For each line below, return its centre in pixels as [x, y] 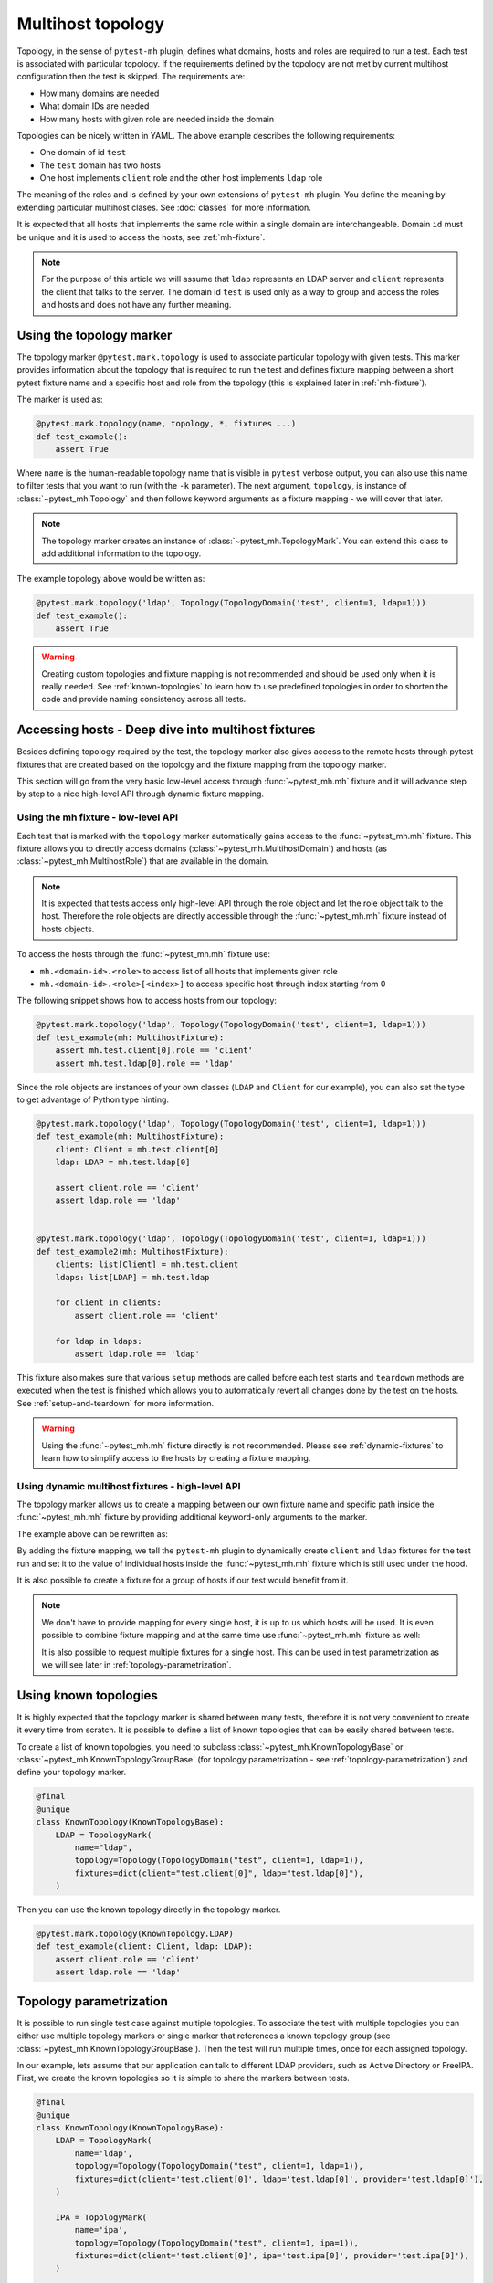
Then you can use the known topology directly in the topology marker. [149, 1910]
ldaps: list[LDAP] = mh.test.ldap [132, 1277]
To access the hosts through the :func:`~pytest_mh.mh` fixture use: [144, 954]
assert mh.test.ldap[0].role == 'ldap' [145, 1063]
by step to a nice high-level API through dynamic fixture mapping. [141, 794]
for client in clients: [108, 1303]
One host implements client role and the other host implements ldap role [181, 178]
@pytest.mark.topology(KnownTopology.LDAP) [135, 1934]
